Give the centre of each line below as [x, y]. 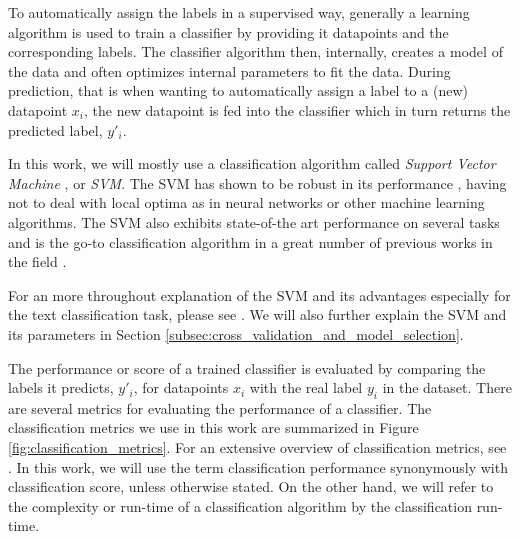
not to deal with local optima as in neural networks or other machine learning [246, 202]
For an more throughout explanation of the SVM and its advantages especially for [259, 294]
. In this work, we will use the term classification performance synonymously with [258, 466]
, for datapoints [181, 387]
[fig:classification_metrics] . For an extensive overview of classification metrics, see [257, 447]
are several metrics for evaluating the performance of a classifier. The [220, 407]
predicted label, [55, 129]
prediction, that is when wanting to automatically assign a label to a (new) [238, 90]
